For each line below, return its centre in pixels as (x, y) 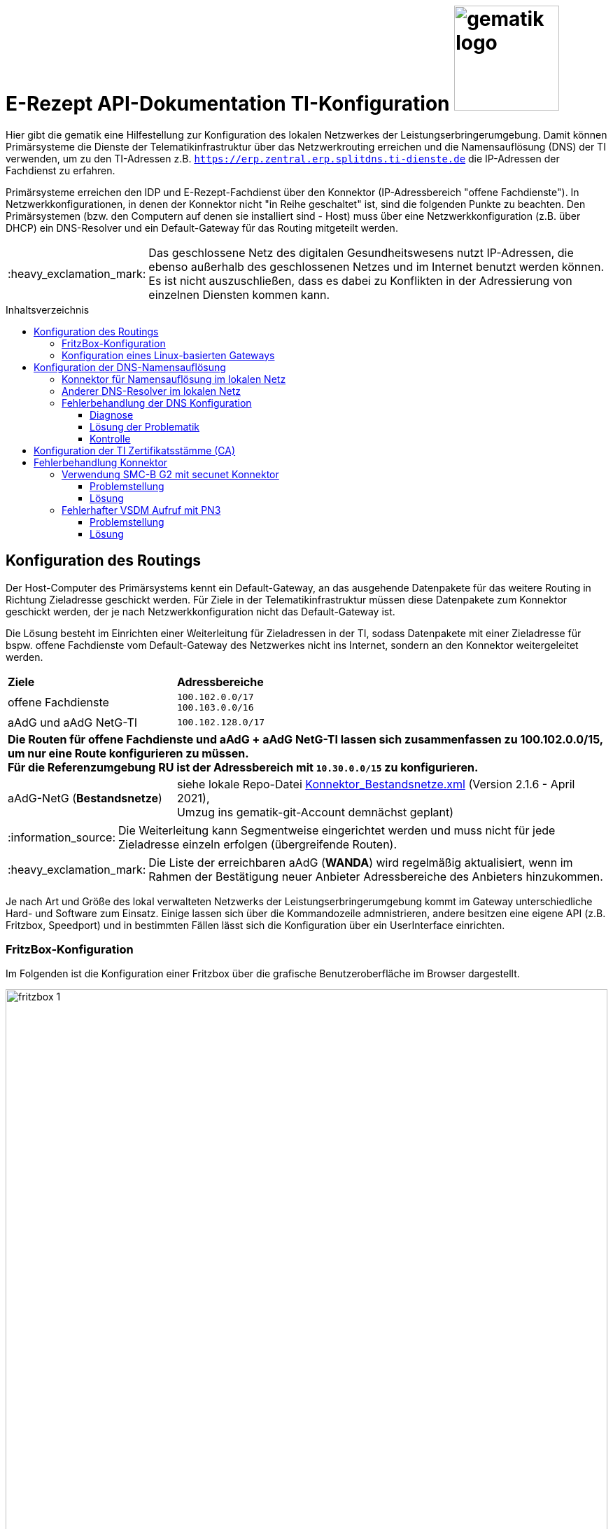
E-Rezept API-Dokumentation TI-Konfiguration (228, 104)
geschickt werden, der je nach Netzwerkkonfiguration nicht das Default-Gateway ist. (200, 611)
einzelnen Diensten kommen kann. (239, 294)
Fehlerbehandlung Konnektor (101, 462)
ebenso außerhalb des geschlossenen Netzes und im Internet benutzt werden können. (376, 266)
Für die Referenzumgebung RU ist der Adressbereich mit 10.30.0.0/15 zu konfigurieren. (243, 767)
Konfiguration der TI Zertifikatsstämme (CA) (135, 450)
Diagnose (112, 414)
